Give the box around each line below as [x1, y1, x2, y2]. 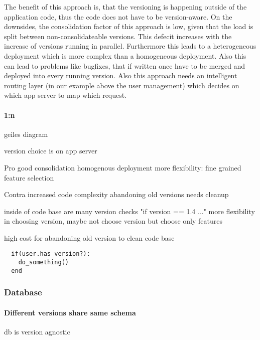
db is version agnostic [4, 326, 70, 337]
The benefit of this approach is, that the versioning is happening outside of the [4, 2, 247, 12]
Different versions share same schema [4, 307, 136, 317]
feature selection [4, 172, 54, 183]
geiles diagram [4, 128, 48, 139]
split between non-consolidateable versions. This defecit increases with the [4, 31, 232, 41]
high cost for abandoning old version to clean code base [4, 232, 175, 243]
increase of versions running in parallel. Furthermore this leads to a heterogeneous [4, 41, 256, 51]
